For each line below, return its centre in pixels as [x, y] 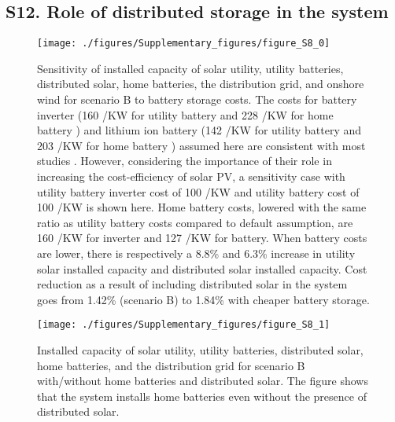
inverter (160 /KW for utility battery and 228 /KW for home [185, 114]
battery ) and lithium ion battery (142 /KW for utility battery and [199, 130]
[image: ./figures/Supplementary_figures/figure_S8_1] [184, 325]
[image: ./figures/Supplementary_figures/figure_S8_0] [184, 44]
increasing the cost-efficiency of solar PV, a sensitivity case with [191, 176]
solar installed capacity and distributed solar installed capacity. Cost [202, 268]
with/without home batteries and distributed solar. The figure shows [203, 381]
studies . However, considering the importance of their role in [185, 161]
